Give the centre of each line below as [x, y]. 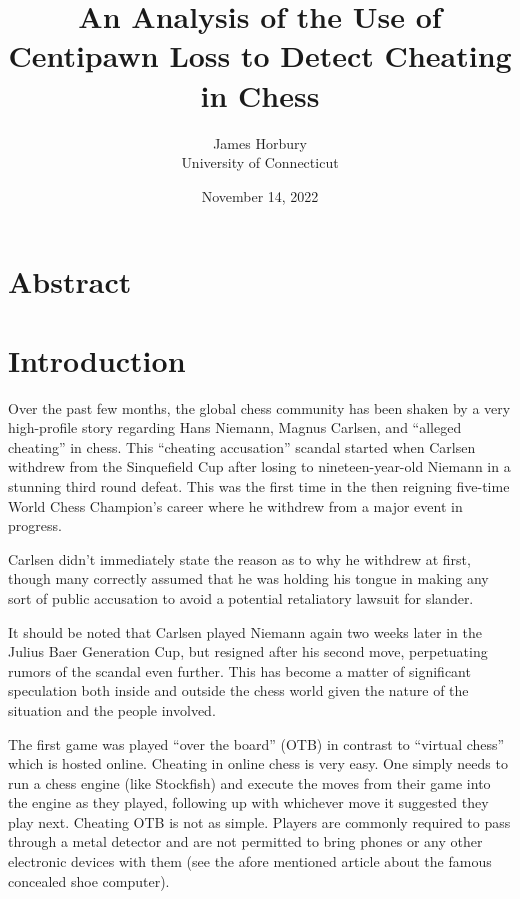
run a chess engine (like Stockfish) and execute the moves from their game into [249, 782]
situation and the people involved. [112, 709]
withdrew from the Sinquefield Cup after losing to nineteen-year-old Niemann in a [259, 466]
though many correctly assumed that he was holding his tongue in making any [248, 578]
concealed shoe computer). [89, 880]
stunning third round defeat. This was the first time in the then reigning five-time [259, 485]
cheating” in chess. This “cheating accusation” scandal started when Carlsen [242, 446]
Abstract [70, 281]
